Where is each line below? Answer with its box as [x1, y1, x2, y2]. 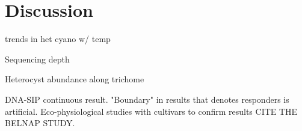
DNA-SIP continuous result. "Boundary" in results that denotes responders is [5, 93, 289, 105]
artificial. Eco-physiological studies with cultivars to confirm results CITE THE [5, 105, 298, 117]
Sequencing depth [5, 52, 70, 65]
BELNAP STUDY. [5, 117, 75, 129]
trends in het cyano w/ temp [5, 32, 111, 45]
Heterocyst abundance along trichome [5, 73, 144, 85]
